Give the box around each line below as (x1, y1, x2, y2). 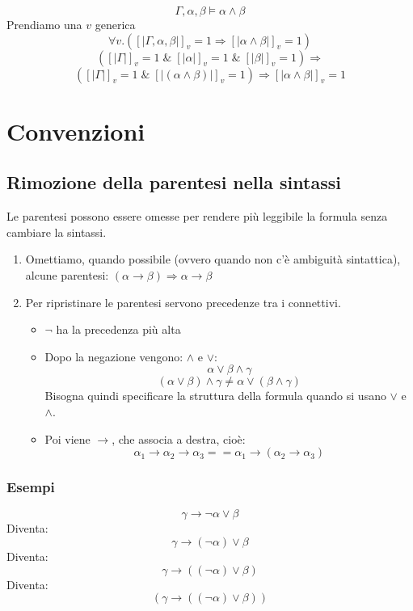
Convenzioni (6, 114, 145, 147)
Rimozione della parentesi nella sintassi (6, 170, 341, 195)
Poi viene (44, 430, 91, 447)
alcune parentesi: (25, 266, 109, 283)
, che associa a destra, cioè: (112, 430, 246, 447)
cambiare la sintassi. (6, 223, 107, 240)
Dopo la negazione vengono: (44, 348, 183, 364)
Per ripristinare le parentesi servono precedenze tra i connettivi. (25, 293, 341, 310)
